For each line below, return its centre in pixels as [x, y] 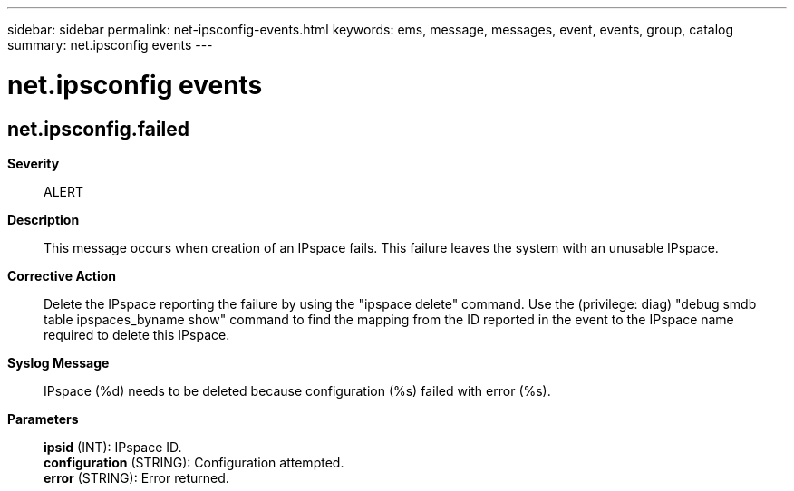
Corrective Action [62, 275]
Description [44, 219]
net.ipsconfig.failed [99, 129]
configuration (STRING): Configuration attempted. [194, 462]
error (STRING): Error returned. [136, 477]
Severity [34, 163]
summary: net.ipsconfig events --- [110, 45]
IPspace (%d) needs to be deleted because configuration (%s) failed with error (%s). [297, 390]
